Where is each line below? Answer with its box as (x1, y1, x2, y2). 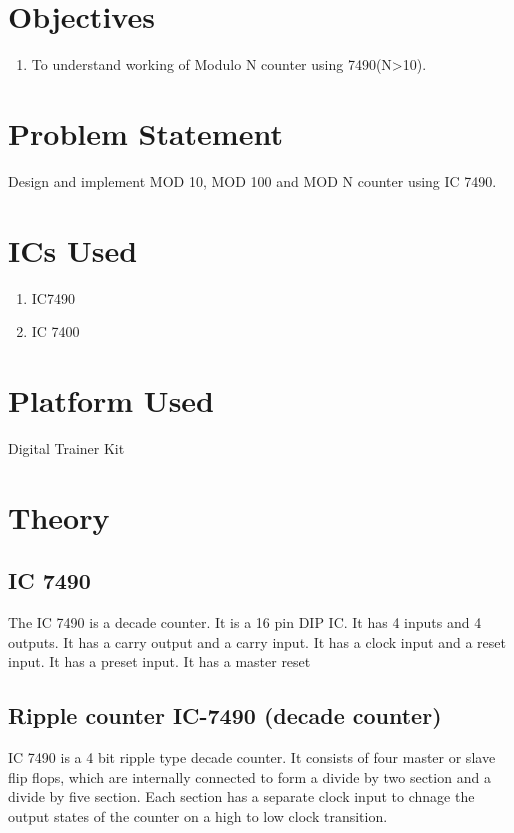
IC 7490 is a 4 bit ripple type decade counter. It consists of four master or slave (8, 747, 496, 768)
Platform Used (8, 379, 214, 420)
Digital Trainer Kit (8, 437, 125, 458)
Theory (8, 496, 110, 537)
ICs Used (8, 229, 138, 270)
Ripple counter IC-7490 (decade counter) (8, 700, 442, 731)
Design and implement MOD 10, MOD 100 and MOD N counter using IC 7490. (8, 170, 497, 191)
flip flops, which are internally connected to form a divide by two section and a (8, 766, 491, 787)
